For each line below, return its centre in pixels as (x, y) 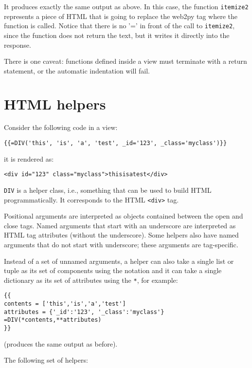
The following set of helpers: (46, 360)
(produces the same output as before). (61, 343)
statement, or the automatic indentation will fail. (77, 70)
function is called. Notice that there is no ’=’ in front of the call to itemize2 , (119, 26)
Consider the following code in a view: (61, 127)
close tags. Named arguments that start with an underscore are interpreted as (120, 225)
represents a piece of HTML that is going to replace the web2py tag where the (121, 16)
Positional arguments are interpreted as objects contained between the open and (124, 216)
